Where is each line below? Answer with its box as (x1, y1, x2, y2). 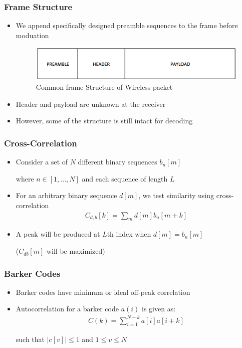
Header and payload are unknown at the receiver (16, 98, 166, 109)
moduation (16, 30, 49, 40)
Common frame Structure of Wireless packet (36, 82, 173, 92)
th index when (107, 229, 151, 239)
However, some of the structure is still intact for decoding (16, 115, 193, 126)
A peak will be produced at (16, 229, 100, 239)
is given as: (142, 303, 176, 314)
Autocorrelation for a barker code (16, 303, 119, 314)
